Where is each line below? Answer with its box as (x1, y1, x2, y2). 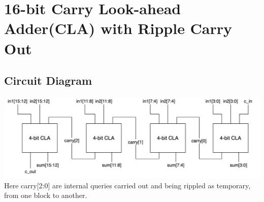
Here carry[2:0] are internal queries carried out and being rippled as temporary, (4, 180, 251, 190)
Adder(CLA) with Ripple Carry (4, 18, 233, 39)
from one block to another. (4, 190, 87, 200)
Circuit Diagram (4, 73, 92, 88)
